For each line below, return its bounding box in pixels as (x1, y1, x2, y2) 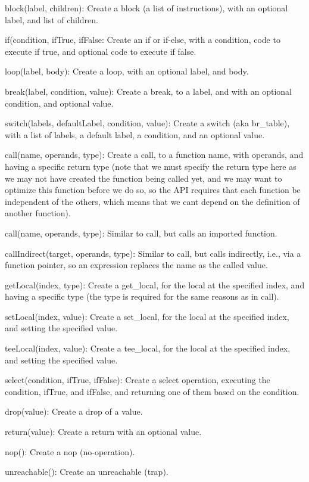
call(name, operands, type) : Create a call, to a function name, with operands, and (5, 148, 304, 161)
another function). (5, 207, 71, 219)
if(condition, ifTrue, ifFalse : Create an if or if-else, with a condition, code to (5, 33, 280, 46)
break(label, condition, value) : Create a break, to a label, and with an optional (5, 85, 292, 97)
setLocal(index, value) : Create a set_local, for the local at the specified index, (5, 310, 289, 322)
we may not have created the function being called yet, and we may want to (5, 172, 282, 184)
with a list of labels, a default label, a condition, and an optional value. (5, 128, 265, 141)
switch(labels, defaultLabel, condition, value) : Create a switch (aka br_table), (5, 117, 290, 129)
